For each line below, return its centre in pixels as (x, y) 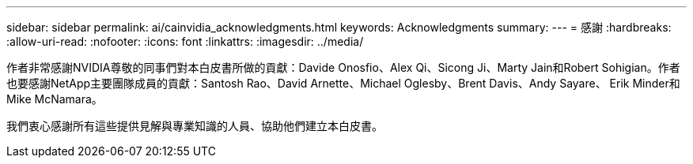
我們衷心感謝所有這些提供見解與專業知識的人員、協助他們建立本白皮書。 (195, 126)
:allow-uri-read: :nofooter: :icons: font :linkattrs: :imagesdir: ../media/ (185, 41)
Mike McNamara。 (55, 99)
